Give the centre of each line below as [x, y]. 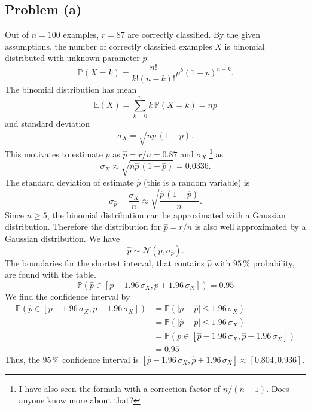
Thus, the [22, 359]
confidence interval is [100, 359]
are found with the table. [51, 274]
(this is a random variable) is [197, 182]
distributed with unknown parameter [72, 58]
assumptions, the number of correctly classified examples [109, 46]
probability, [274, 262]
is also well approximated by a [250, 227]
